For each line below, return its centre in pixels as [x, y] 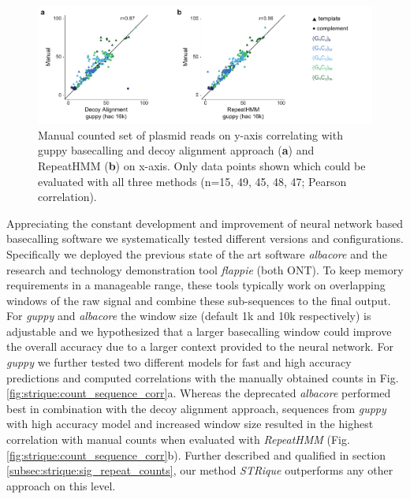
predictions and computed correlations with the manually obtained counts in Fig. [203, 377]
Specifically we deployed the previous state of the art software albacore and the [197, 253]
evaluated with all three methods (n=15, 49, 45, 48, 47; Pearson [192, 181]
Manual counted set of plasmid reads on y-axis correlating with [190, 134]
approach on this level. [61, 485]
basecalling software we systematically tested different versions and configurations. [205, 238]
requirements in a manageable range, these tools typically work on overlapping [196, 285]
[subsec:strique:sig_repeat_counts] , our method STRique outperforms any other [200, 470]
